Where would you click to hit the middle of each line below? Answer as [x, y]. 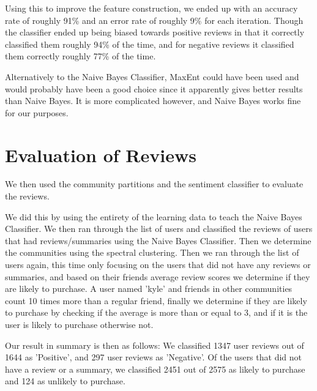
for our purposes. [37, 112]
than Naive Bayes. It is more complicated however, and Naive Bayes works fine [153, 101]
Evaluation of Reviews [101, 155]
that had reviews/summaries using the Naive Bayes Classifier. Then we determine [158, 240]
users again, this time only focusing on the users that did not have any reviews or [158, 265]
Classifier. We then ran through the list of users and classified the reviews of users [159, 229]
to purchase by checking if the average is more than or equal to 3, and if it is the [156, 312]
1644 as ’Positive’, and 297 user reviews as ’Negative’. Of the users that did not [153, 357]
